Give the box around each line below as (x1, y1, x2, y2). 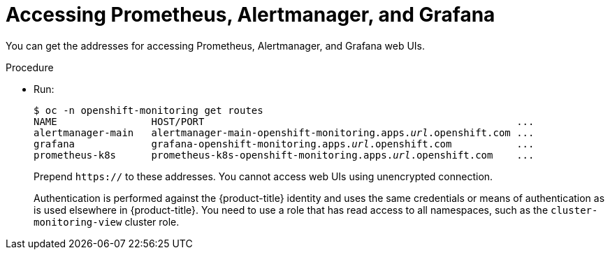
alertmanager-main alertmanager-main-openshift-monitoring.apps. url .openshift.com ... (34, 126, 535, 138)
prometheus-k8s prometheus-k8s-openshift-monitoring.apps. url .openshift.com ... (34, 149, 535, 161)
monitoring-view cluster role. (34, 215, 180, 228)
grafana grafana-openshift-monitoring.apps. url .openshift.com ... (34, 138, 535, 150)
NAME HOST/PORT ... (34, 115, 535, 127)
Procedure (6, 61, 54, 73)
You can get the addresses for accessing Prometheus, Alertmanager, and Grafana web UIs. (6, 39, 426, 52)
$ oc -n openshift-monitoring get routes (34, 104, 263, 116)
